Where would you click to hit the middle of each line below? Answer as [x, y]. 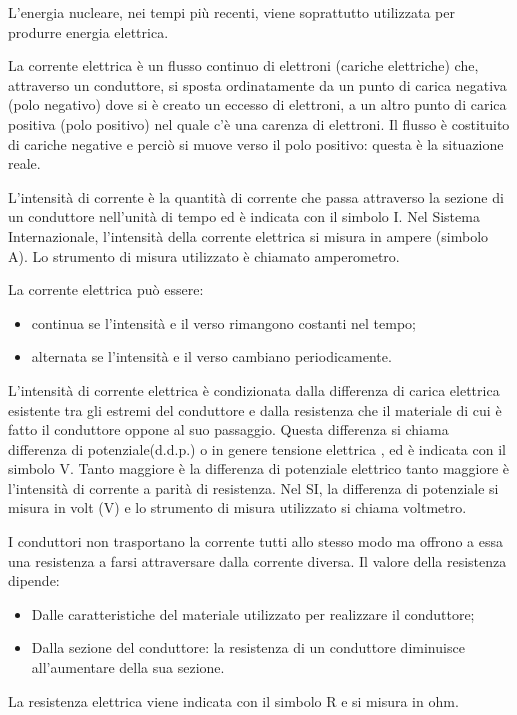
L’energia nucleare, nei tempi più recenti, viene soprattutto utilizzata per [231, 12]
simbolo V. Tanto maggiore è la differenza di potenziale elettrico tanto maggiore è [259, 468]
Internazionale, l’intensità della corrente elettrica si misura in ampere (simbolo [248, 235]
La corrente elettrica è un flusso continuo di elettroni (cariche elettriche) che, [243, 65]
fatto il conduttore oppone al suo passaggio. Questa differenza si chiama [228, 429]
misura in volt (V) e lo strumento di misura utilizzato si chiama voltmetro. [237, 507]
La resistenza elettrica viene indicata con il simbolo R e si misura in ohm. [233, 700]
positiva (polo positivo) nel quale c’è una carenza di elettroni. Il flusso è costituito [259, 123]
